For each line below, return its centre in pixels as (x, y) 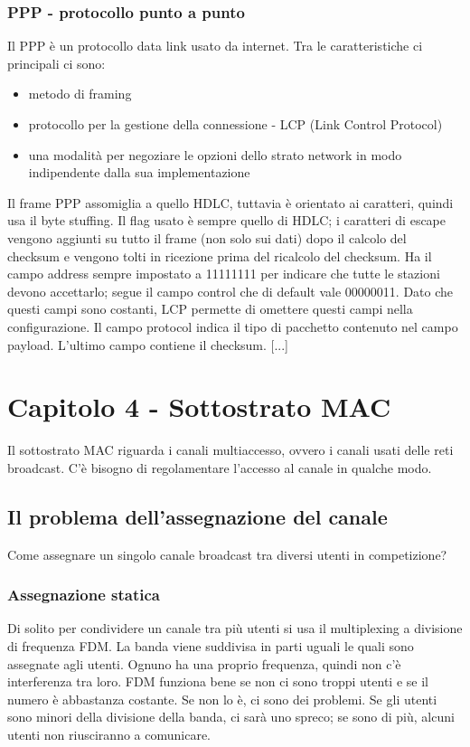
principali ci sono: (56, 63)
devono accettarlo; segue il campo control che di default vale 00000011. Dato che (230, 291)
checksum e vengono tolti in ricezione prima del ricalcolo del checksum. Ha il (220, 255)
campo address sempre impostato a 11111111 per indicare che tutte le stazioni (224, 274)
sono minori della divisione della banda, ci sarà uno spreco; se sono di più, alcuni (231, 717)
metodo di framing (80, 94)
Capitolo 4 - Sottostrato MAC (199, 407)
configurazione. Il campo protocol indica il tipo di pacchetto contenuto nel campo (233, 326)
